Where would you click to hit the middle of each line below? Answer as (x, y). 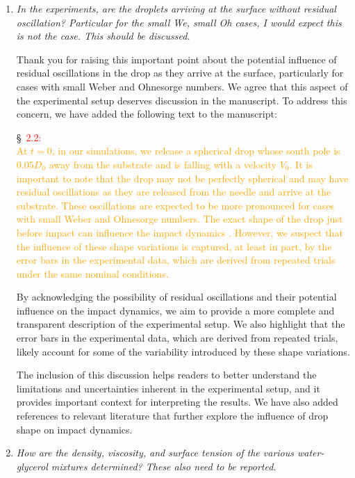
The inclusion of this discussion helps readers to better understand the (166, 375)
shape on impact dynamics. (74, 429)
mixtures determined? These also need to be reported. (164, 466)
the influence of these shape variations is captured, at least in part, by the (174, 246)
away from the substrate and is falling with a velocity (163, 164)
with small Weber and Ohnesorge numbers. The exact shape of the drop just (180, 219)
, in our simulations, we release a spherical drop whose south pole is (196, 151)
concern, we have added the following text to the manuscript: (147, 114)
